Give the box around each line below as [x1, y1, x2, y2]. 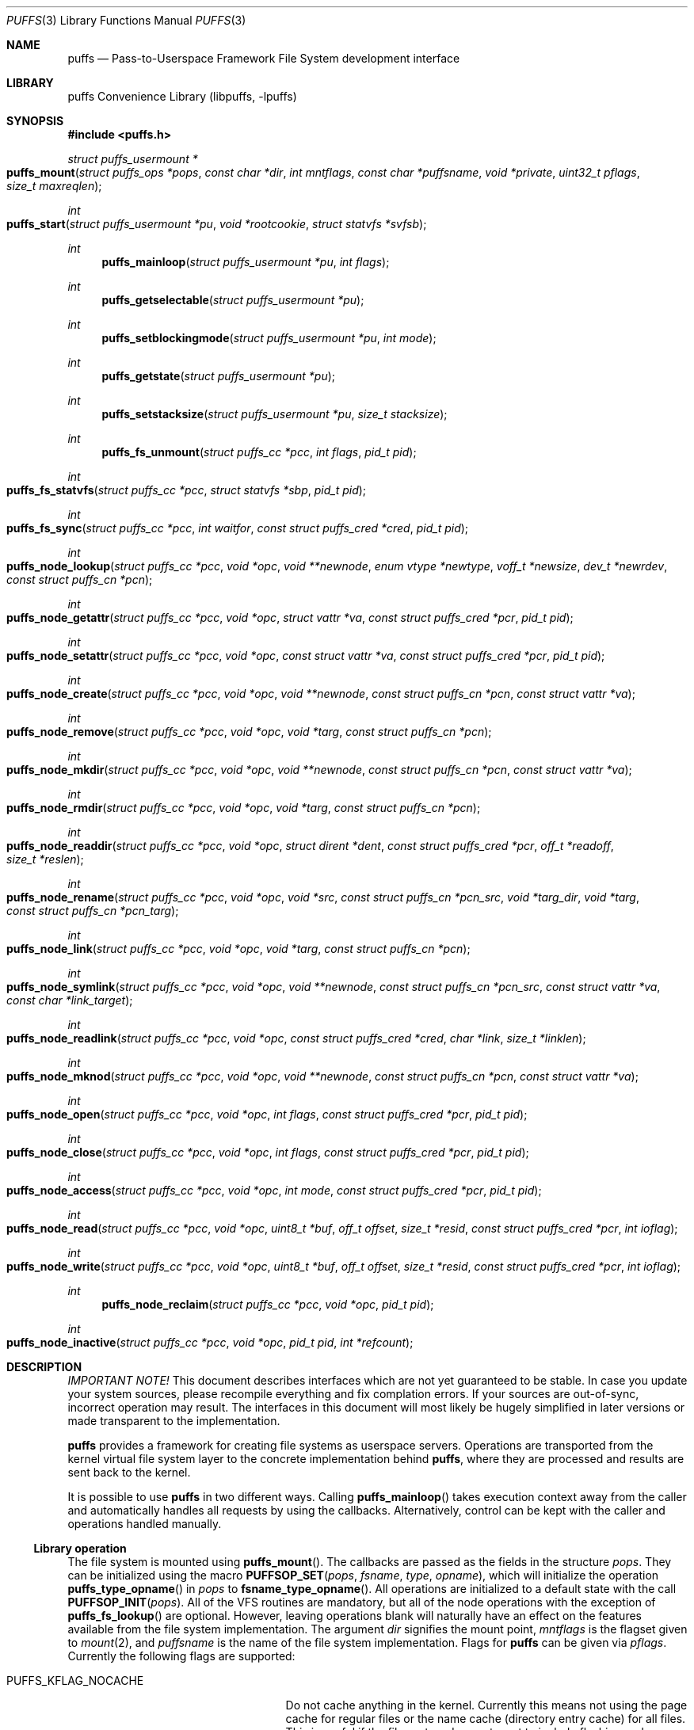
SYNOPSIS [6, 114, 64, 128]
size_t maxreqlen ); [6, 179, 102, 192]
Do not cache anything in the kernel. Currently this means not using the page [285, 1698, 688, 1712]
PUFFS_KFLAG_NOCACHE [6, 1674, 144, 1687]
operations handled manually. [67, 1517, 222, 1530]
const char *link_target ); [6, 993, 133, 1007]
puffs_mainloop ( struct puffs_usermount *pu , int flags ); [101, 255, 390, 269]
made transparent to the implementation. [67, 1414, 280, 1427]
